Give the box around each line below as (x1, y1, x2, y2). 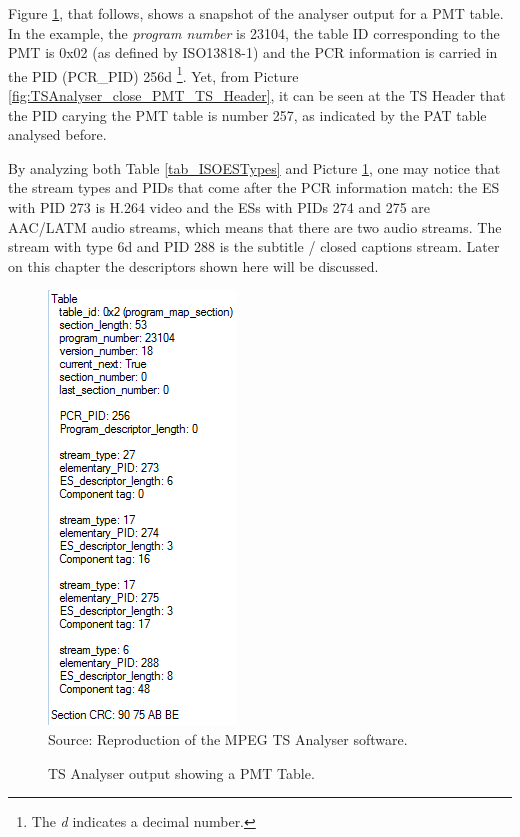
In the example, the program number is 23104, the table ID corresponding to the (8, 22, 500, 43)
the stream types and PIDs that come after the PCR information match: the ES (8, 177, 500, 198)
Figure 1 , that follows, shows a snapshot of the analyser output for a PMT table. (8, 3, 504, 23)
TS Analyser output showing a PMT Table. (48, 762, 315, 783)
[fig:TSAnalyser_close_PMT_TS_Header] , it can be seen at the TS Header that (8, 85, 506, 106)
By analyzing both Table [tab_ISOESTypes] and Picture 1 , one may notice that (8, 157, 501, 178)
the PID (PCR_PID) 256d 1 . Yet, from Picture (8, 62, 299, 86)
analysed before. (8, 124, 107, 145)
